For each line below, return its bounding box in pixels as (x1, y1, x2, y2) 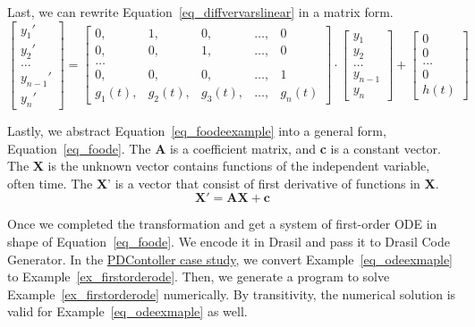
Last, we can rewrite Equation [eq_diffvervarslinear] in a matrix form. (7, 3, 394, 21)
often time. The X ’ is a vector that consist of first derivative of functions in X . (7, 173, 439, 192)
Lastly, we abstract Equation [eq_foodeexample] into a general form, (7, 121, 386, 139)
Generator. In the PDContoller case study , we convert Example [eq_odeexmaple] (7, 249, 454, 268)
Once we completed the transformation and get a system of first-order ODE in (7, 214, 437, 233)
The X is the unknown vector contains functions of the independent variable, (7, 156, 430, 175)
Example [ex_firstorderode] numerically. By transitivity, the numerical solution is (7, 284, 456, 303)
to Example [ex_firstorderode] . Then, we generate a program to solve (7, 267, 390, 286)
